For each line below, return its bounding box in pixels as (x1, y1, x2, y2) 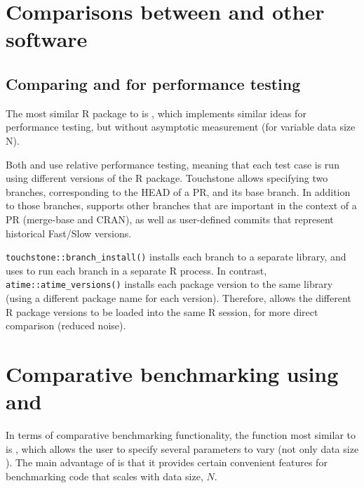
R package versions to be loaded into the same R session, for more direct (6, 304, 318, 319)
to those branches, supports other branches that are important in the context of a (6, 198, 357, 213)
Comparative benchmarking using (6, 359, 339, 388)
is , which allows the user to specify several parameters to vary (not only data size (6, 441, 359, 456)
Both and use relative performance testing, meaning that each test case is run (6, 157, 339, 171)
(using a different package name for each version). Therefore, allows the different (6, 291, 351, 305)
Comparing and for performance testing (6, 72, 301, 94)
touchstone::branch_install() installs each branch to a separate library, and (6, 249, 346, 264)
